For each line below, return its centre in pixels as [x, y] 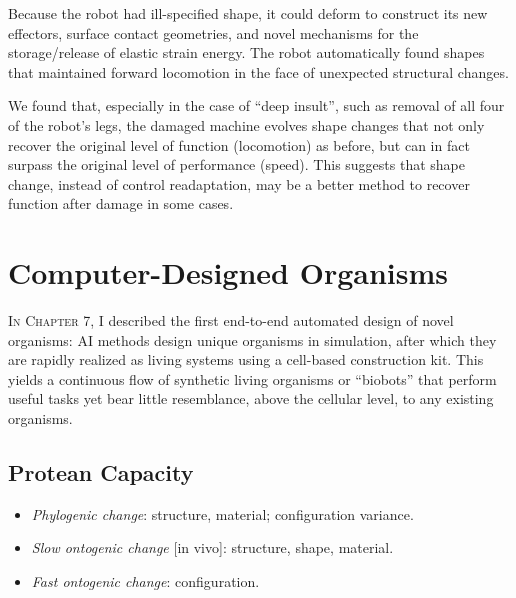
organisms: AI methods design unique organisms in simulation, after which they [252, 339]
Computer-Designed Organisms [228, 272]
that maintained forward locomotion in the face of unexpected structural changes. [258, 71]
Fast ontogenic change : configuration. [145, 581]
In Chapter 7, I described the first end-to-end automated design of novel [231, 320]
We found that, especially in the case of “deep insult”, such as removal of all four [256, 105]
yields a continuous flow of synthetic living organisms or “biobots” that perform [252, 378]
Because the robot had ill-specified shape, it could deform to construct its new [248, 13]
